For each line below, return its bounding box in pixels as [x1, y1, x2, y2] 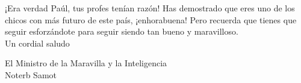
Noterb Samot [5, 68, 57, 81]
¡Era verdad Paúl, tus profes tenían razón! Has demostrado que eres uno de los [5, 2, 295, 14]
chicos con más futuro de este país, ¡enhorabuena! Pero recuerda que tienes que [5, 13, 297, 26]
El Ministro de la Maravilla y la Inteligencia [5, 57, 167, 69]
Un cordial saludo [5, 36, 70, 49]
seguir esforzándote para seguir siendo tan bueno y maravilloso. [5, 25, 238, 38]
